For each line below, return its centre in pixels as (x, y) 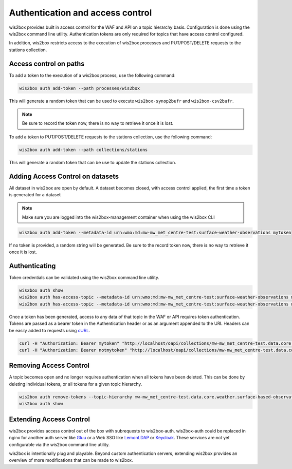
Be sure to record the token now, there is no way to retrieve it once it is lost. (98, 123)
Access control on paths (47, 64)
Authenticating (32, 266)
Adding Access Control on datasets (64, 176)
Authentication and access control (80, 13)
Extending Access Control (49, 419)
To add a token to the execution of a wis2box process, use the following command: (92, 75)
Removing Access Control (49, 366)
